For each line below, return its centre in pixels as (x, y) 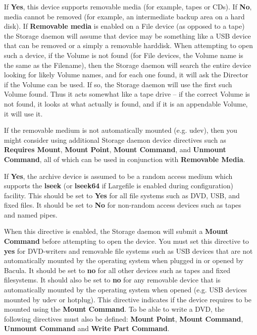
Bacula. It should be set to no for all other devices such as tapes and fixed (117, 270)
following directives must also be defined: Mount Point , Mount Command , (124, 318)
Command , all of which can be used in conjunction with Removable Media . (125, 159)
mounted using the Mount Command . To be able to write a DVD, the (114, 309)
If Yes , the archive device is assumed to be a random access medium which (118, 176)
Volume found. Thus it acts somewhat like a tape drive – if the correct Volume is (127, 94)
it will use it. (23, 113)
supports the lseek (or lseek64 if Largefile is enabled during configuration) (119, 186)
